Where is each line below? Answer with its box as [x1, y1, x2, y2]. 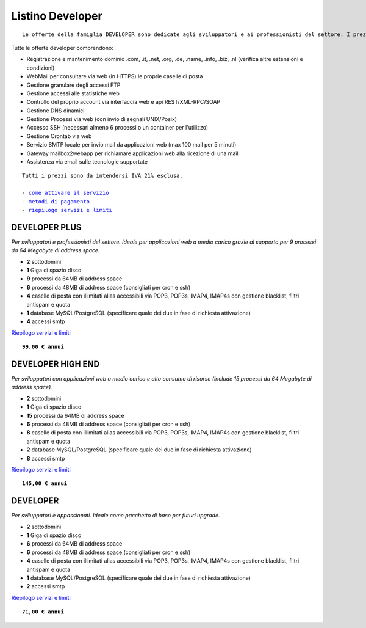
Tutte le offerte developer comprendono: [11, 44, 114, 51]
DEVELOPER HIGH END [11, 359, 100, 369]
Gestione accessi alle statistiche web [26, 89, 120, 97]
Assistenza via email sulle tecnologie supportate [26, 158, 148, 166]
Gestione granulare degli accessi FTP [26, 81, 121, 89]
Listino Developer [11, 9, 103, 23]
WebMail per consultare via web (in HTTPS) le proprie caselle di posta [26, 73, 203, 80]
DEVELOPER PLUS [11, 222, 82, 232]
